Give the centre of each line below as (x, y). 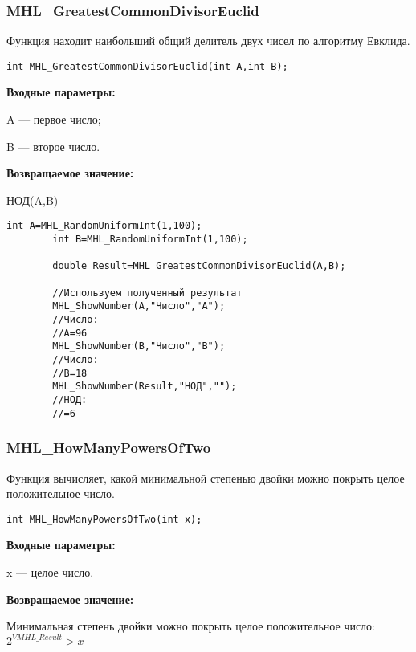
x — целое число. (50, 571)
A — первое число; (54, 119)
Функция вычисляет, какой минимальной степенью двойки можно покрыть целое (206, 477)
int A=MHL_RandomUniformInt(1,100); (104, 226)
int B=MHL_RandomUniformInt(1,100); (150, 240)
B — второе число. (53, 146)
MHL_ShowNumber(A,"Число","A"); (139, 306)
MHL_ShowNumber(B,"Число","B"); (139, 346)
